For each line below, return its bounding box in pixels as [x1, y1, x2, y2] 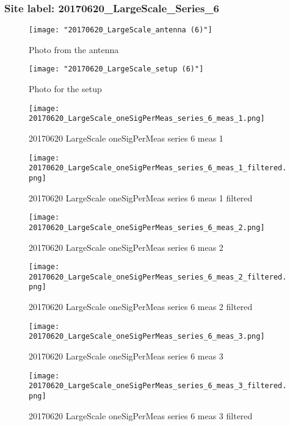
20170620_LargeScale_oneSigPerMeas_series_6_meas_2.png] [29, 223, 265, 232]
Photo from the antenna [29, 43, 119, 56]
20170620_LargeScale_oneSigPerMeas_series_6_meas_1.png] [29, 114, 265, 123]
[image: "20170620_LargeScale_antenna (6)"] [29, 26, 212, 35]
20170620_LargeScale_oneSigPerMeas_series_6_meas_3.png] [29, 332, 265, 341]
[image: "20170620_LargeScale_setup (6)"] [29, 65, 204, 74]
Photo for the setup [29, 82, 102, 95]
